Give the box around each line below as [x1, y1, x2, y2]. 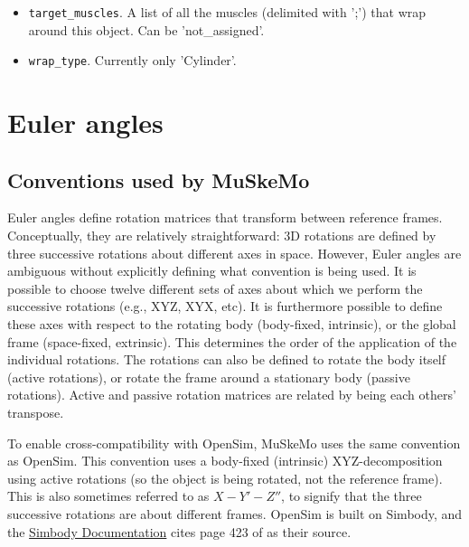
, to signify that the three [281, 486, 422, 505]
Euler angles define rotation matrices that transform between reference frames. [7, 208, 443, 227]
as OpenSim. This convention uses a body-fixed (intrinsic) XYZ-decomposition [7, 451, 443, 470]
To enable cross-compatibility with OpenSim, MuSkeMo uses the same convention [7, 433, 461, 452]
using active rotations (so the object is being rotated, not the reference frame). [7, 468, 443, 487]
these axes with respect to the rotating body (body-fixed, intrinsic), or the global [7, 315, 456, 334]
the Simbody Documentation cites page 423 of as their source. [7, 522, 352, 541]
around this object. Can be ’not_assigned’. [28, 20, 265, 39]
